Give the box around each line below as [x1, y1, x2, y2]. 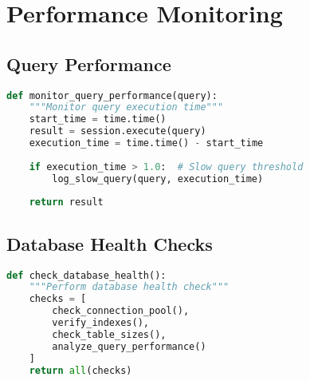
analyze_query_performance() [52, 340, 206, 352]
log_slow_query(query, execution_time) [52, 173, 264, 185]
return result [29, 196, 104, 208]
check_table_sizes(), [52, 328, 167, 340]
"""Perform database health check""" [29, 281, 230, 293]
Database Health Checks [6, 231, 213, 256]
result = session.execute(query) [29, 125, 206, 137]
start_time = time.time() [29, 113, 167, 125]
